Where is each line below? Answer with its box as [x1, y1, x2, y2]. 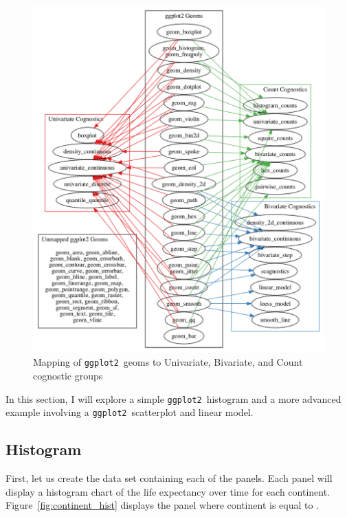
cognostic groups [33, 368, 103, 383]
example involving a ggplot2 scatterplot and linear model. [5, 405, 254, 419]
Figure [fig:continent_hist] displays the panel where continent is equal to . [5, 498, 320, 512]
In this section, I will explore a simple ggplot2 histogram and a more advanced [5, 391, 342, 406]
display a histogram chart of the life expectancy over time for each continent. [5, 484, 331, 498]
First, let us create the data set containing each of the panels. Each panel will [5, 471, 333, 485]
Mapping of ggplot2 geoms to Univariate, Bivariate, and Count [33, 355, 303, 369]
